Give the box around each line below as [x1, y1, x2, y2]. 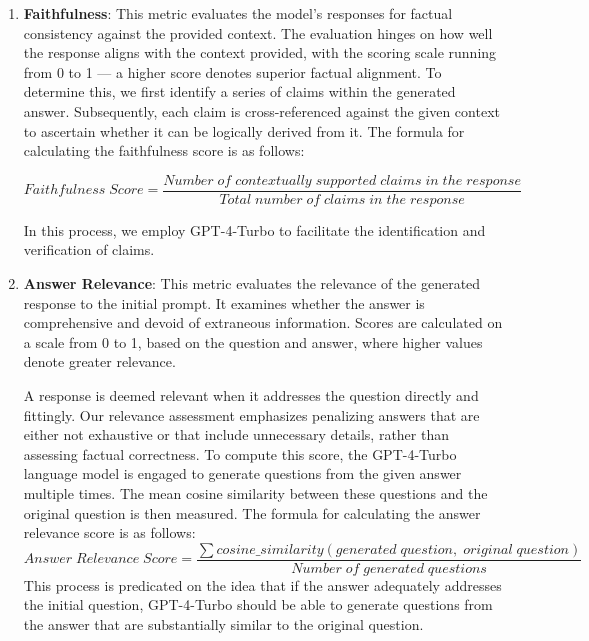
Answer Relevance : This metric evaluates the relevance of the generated [23, 273, 481, 293]
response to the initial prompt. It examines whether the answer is [23, 292, 425, 313]
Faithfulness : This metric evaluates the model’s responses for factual [23, 3, 453, 23]
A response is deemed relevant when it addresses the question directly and [23, 384, 479, 405]
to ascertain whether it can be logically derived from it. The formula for [23, 120, 465, 141]
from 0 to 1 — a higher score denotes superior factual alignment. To [23, 61, 442, 82]
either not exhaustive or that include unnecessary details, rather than [23, 424, 449, 445]
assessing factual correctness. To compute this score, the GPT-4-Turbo [23, 443, 457, 464]
